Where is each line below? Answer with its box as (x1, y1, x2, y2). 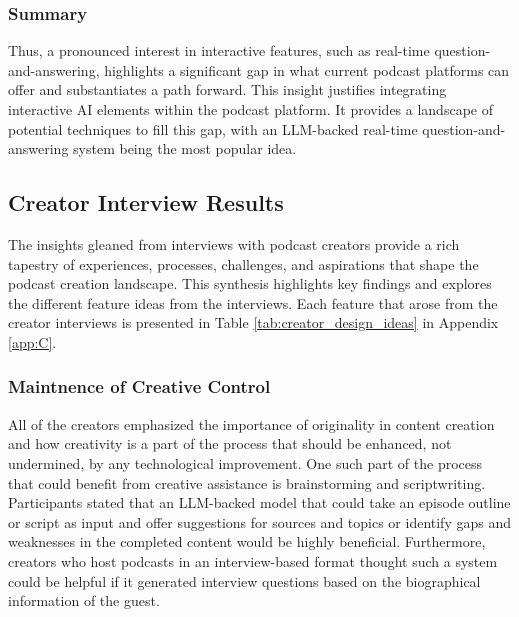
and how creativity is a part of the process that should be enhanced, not (8, 433, 452, 454)
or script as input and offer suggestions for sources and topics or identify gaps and (8, 511, 511, 532)
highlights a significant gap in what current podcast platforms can (104, 59, 510, 80)
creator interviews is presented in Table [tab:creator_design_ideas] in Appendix (8, 312, 499, 333)
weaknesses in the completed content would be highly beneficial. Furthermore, (8, 531, 486, 552)
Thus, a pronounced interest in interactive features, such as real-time (8, 40, 430, 61)
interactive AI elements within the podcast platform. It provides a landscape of (8, 99, 493, 119)
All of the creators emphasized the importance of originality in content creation (8, 413, 495, 434)
